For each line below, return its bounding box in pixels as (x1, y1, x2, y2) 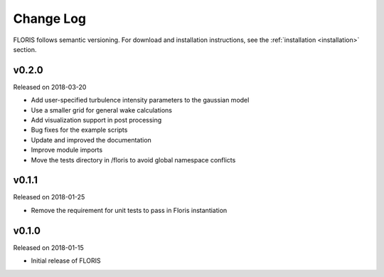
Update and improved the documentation (31, 135, 152, 144)
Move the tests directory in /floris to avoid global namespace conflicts (31, 155, 236, 164)
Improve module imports (31, 146, 103, 155)
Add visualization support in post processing (31, 116, 162, 125)
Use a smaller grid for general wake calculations (31, 105, 173, 114)
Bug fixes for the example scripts (31, 125, 128, 135)
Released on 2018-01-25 (13, 193, 85, 202)
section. (13, 45, 37, 53)
